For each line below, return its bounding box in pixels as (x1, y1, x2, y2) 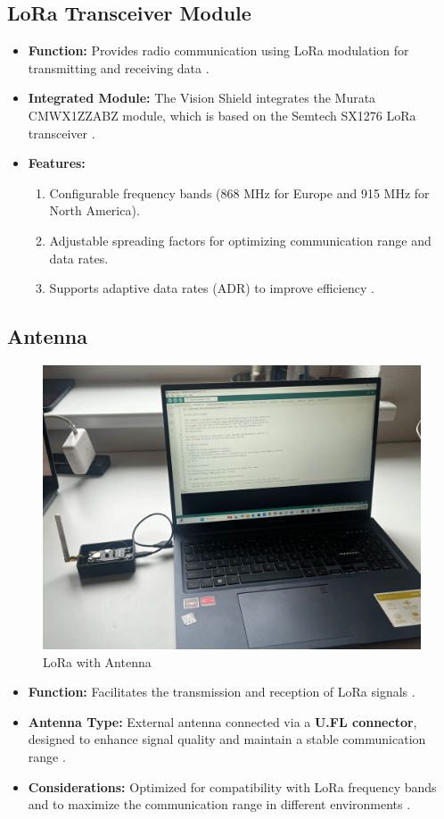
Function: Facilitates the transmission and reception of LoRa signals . (28, 682, 415, 701)
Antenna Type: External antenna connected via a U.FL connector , (28, 712, 417, 731)
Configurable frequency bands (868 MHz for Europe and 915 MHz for (49, 183, 430, 202)
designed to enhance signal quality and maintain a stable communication (28, 730, 426, 748)
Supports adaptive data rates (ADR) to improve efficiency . (49, 279, 374, 297)
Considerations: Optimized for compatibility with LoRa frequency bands (28, 777, 437, 796)
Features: (28, 154, 86, 172)
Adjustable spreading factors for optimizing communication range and (49, 230, 432, 249)
